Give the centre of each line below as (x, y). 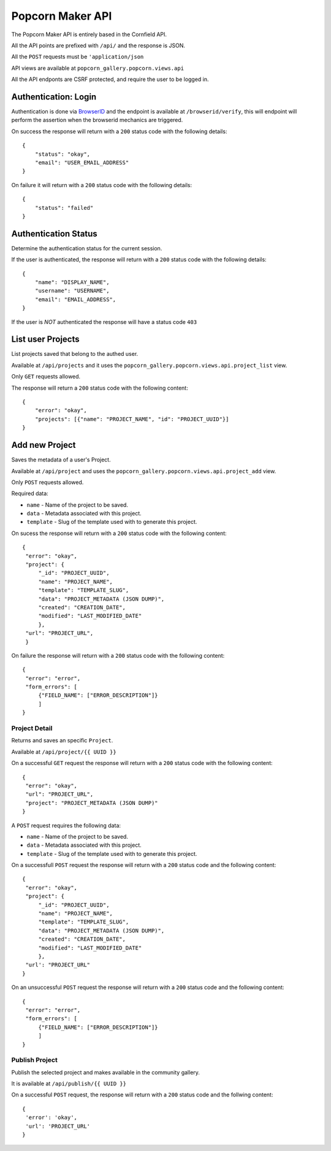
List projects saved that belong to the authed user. (75, 354)
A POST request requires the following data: (66, 825)
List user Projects (45, 340)
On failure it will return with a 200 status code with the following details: (102, 185)
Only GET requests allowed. (46, 377)
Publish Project (34, 1060)
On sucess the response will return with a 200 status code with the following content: (119, 533)
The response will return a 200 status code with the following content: (100, 388)
